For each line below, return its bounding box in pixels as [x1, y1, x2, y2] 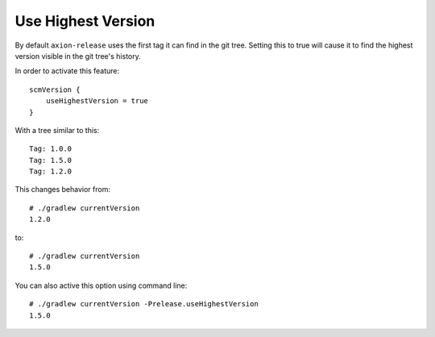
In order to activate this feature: [14, 66, 120, 76]
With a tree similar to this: [14, 125, 100, 135]
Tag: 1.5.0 [29, 156, 72, 164]
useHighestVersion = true [45, 97, 149, 106]
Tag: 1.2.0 [29, 167, 72, 177]
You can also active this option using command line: [14, 281, 188, 290]
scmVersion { [29, 85, 81, 94]
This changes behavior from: [14, 185, 110, 194]
